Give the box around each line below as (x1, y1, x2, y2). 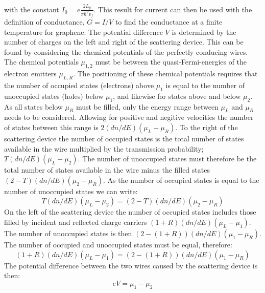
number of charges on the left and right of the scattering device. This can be (4, 36, 244, 47)
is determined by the (172, 26, 236, 37)
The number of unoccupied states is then (4, 227, 132, 238)
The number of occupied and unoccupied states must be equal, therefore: (4, 239, 232, 249)
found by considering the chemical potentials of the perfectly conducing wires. (4, 46, 248, 57)
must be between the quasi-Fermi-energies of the (95, 56, 247, 67)
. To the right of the (175, 121, 238, 132)
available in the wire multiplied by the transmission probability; (4, 143, 204, 154)
